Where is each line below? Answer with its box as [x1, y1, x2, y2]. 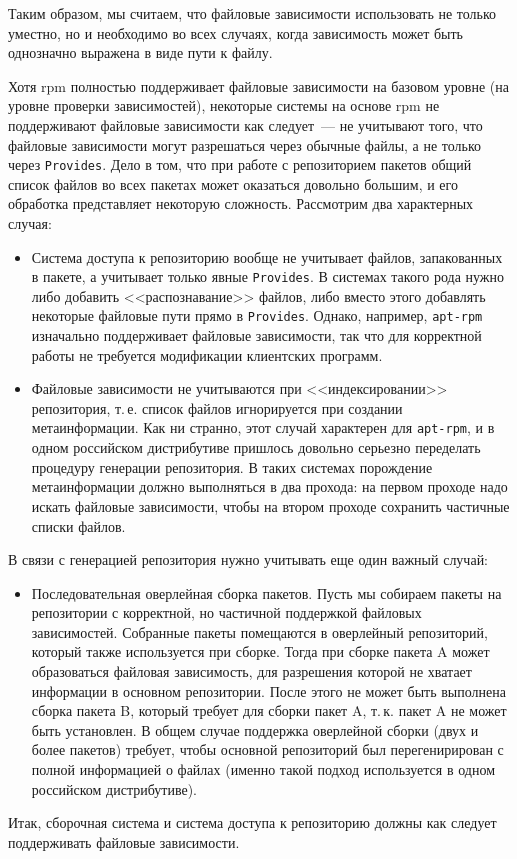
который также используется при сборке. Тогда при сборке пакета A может [31, 641, 490, 662]
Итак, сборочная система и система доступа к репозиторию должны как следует [8, 812, 497, 833]
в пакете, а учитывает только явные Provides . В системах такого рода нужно [31, 266, 505, 287]
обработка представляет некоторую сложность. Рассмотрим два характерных [8, 193, 474, 214]
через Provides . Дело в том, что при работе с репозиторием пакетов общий [8, 154, 472, 175]
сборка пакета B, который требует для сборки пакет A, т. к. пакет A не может [31, 700, 507, 721]
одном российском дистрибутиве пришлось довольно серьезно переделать [31, 437, 481, 458]
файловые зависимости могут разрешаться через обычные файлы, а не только [8, 134, 482, 155]
